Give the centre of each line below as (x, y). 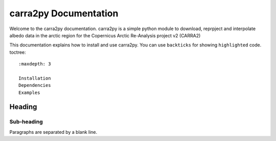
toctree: (18, 52)
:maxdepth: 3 (35, 64)
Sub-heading (26, 122)
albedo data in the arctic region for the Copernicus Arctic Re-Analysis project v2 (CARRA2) (105, 35)
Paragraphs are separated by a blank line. (53, 132)
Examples (29, 92)
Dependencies (35, 85)
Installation (35, 78)
